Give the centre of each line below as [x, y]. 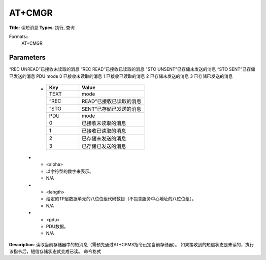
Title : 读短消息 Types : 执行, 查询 [42, 28]
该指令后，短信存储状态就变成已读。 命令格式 [55, 252]
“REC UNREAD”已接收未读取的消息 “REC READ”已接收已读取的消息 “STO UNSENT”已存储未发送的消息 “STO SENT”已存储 [132, 69]
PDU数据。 [57, 226]
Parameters [27, 57]
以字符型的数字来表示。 [70, 171]
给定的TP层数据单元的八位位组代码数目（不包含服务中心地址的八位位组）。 [121, 199]
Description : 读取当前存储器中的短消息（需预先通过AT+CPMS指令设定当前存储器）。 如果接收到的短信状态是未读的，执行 [132, 244]
